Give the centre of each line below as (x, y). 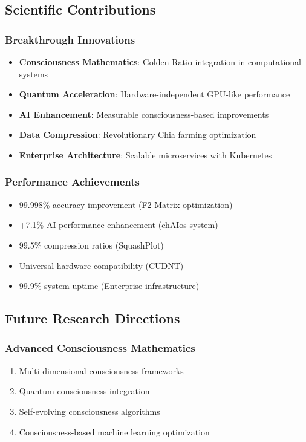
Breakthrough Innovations (70, 39)
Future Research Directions (93, 318)
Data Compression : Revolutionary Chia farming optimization (138, 135)
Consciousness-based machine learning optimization (114, 431)
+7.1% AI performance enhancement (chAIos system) (119, 225)
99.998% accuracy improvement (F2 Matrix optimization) (126, 204)
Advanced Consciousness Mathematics (100, 348)
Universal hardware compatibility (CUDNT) (101, 265)
